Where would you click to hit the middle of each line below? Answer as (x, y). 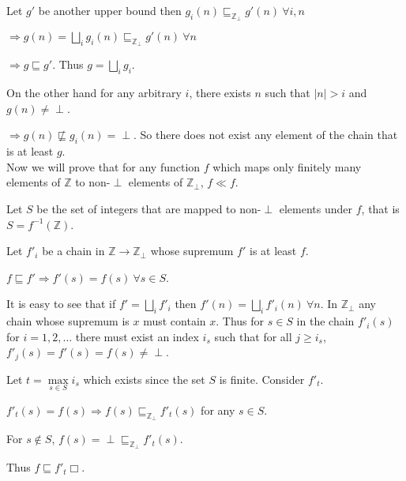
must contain (175, 321)
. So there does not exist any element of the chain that (266, 135)
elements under (316, 208)
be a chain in (73, 251)
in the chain (325, 321)
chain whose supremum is (68, 321)
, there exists (220, 93)
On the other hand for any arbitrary (94, 93)
